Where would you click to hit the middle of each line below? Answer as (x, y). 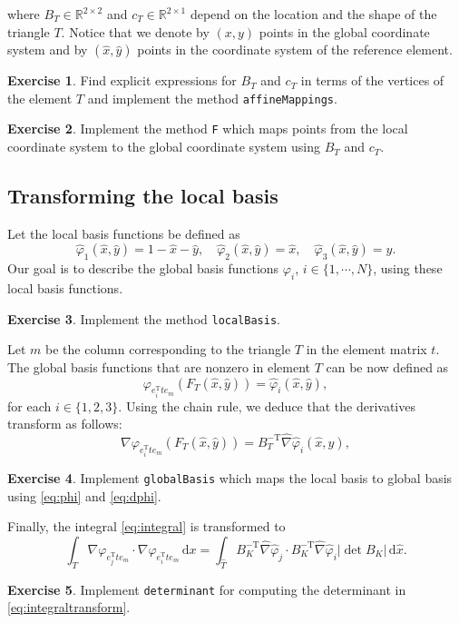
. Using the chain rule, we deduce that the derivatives (267, 405)
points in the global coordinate (344, 31)
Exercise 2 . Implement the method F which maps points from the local (208, 129)
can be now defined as (387, 366)
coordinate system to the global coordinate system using (164, 147)
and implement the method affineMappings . (212, 98)
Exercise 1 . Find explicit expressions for (122, 80)
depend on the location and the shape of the (313, 14)
